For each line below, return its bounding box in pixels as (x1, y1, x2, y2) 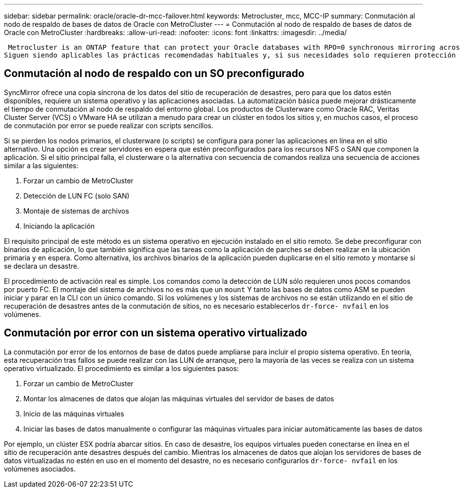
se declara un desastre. (4, 261, 79, 270)
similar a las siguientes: (4, 161, 78, 170)
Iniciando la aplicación (23, 221, 95, 230)
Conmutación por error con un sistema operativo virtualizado (4, 327, 307, 339)
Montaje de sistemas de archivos (23, 206, 129, 215)
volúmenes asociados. (4, 464, 76, 473)
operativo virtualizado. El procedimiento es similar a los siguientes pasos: (4, 364, 239, 373)
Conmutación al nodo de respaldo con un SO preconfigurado (4, 67, 305, 80)
